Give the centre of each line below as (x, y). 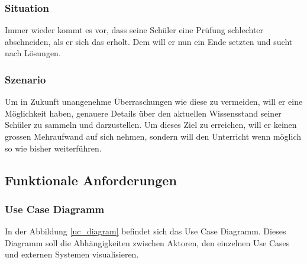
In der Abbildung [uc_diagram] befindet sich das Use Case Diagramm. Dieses (146, 231)
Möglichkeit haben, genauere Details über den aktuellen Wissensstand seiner (143, 113)
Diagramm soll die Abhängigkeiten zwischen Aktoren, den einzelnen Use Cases (147, 242)
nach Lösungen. (33, 53)
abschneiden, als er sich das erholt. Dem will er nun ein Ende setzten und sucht (149, 41)
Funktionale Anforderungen (91, 180)
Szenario (25, 79)
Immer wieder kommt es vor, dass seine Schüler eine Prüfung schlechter (134, 30)
